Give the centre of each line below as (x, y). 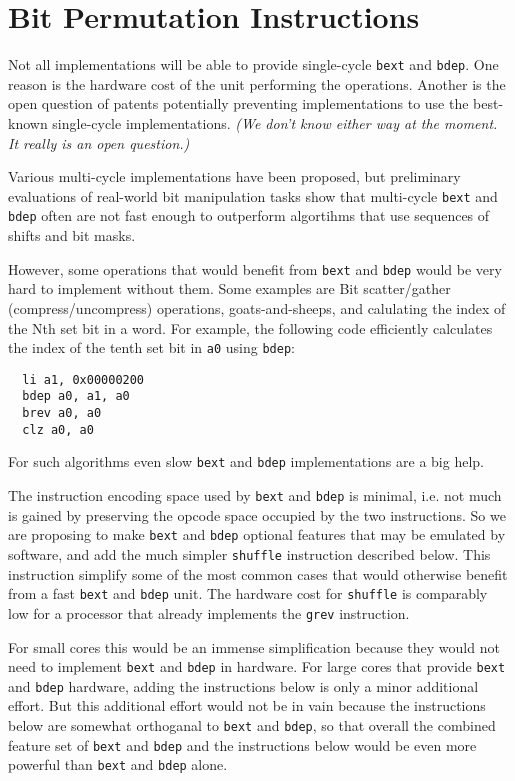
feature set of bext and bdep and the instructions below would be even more (242, 744)
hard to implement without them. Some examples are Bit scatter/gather (229, 288)
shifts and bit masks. (72, 235)
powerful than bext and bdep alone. (118, 764)
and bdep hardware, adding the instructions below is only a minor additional (243, 685)
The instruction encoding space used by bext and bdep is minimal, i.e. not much (255, 495)
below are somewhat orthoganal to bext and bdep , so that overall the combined (252, 725)
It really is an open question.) (99, 142)
